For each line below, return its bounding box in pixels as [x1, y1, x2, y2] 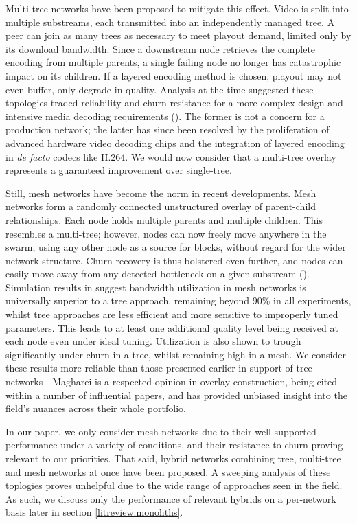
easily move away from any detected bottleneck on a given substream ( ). [5, 266, 310, 281]
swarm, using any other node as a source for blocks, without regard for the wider [5, 240, 346, 254]
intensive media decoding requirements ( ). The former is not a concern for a [5, 109, 325, 123]
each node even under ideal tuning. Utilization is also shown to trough [5, 334, 301, 348]
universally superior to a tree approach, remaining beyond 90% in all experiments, [5, 293, 352, 308]
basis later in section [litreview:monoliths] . [5, 505, 183, 519]
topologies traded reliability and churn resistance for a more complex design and [5, 95, 343, 110]
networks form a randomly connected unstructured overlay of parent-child [5, 199, 316, 214]
